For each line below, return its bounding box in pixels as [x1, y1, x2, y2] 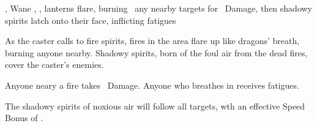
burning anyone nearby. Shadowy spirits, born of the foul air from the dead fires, [5, 46, 308, 59]
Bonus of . [5, 111, 43, 124]
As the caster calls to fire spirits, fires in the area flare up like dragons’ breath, [5, 34, 300, 47]
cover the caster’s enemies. [5, 58, 104, 71]
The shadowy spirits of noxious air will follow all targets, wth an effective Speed [5, 99, 305, 112]
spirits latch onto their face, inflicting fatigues [5, 13, 176, 26]
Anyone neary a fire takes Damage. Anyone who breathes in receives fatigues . [5, 78, 299, 91]
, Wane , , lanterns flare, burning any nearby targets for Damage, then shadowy [5, 2, 312, 14]
